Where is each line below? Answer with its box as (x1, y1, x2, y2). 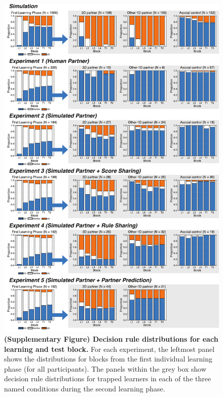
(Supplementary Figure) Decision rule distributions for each (4, 334, 218, 344)
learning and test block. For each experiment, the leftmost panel (4, 343, 215, 354)
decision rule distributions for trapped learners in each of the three (4, 373, 211, 384)
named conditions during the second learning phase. (4, 383, 165, 393)
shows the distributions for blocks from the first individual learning (4, 353, 212, 364)
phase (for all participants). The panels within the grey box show (4, 363, 207, 374)
